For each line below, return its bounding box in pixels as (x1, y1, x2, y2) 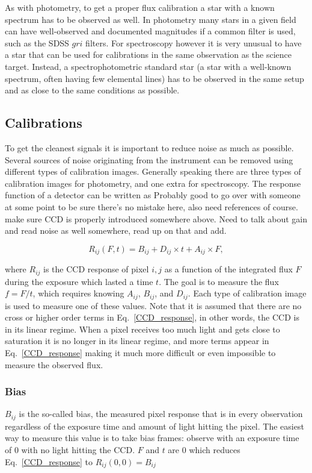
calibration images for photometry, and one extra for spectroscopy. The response (5, 177, 301, 189)
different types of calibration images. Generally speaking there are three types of (5, 165, 301, 178)
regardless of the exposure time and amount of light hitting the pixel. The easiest (5, 419, 304, 432)
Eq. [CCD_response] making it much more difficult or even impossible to (5, 346, 276, 359)
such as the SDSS (5, 36, 69, 49)
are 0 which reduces (168, 443, 240, 456)
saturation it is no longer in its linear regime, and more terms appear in (5, 334, 269, 347)
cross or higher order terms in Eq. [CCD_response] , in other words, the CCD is (5, 311, 299, 324)
